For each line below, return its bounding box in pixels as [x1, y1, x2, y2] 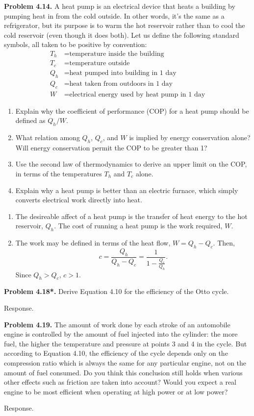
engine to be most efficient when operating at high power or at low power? [4, 386, 228, 396]
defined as [15, 115, 46, 125]
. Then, [213, 238, 235, 248]
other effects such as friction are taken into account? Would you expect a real [4, 377, 237, 387]
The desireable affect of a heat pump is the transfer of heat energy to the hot [15, 211, 248, 221]
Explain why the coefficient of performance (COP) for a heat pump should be [15, 105, 249, 116]
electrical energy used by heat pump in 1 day [69, 91, 205, 98]
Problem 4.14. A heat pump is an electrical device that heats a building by [4, 1, 235, 11]
